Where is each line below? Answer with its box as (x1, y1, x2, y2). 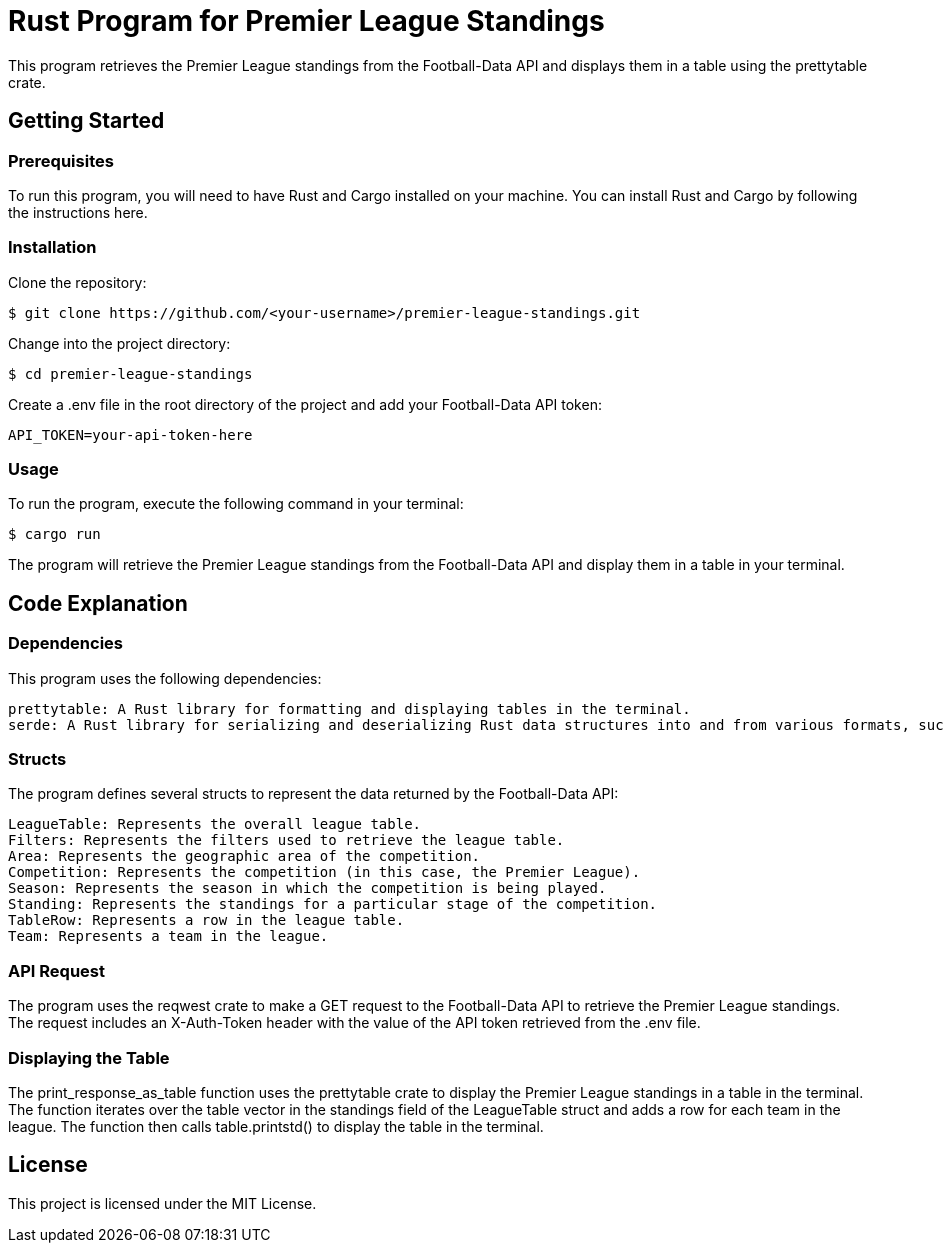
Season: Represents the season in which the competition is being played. (8, 880, 607, 897)
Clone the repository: (8, 273, 147, 291)
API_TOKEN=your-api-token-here (8, 426, 253, 443)
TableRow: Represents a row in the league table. (8, 912, 405, 929)
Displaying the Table (8, 1047, 170, 1068)
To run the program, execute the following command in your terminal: (8, 495, 464, 513)
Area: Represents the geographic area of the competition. (8, 848, 481, 865)
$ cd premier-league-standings (8, 365, 253, 382)
